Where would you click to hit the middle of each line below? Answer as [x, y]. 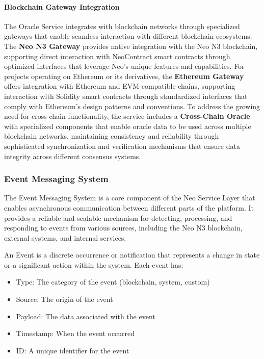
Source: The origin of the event [64, 299]
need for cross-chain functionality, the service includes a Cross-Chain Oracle [127, 116]
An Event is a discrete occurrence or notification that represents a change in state [132, 255]
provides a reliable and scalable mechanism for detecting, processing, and [118, 217]
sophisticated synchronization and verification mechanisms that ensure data [122, 146]
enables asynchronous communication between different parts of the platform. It [129, 207]
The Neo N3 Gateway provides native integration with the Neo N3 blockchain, [131, 46]
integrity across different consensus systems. [73, 156]
